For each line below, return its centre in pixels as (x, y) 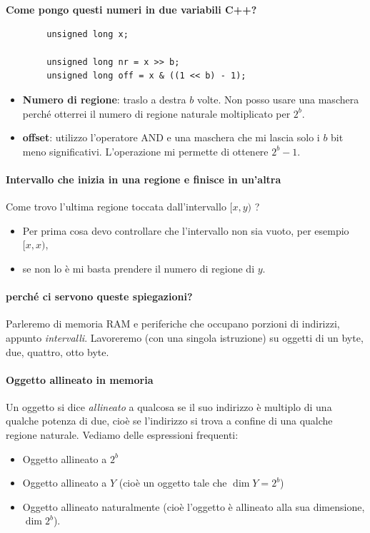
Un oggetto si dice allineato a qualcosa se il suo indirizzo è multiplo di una (169, 406)
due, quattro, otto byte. (57, 351)
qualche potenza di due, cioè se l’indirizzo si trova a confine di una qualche (169, 421)
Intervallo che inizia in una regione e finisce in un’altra (144, 179)
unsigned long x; (87, 34)
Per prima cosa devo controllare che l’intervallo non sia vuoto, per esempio (186, 230)
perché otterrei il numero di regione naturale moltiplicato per (156, 113)
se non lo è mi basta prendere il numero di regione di (139, 268)
